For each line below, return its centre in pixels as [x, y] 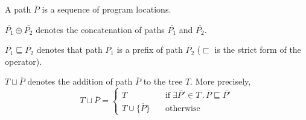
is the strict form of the [258, 49]
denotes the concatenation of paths [100, 29]
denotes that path [69, 49]
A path [18, 9]
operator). [24, 61]
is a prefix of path [150, 49]
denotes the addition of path [80, 81]
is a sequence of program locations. [107, 9]
